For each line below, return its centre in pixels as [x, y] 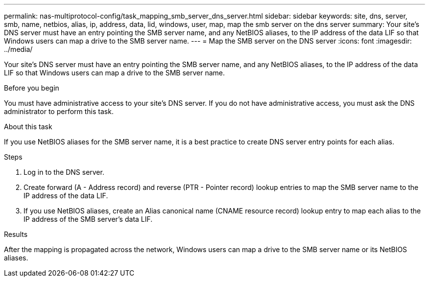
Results [16, 234]
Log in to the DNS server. [64, 172]
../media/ [18, 49]
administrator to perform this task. [59, 111]
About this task [28, 127]
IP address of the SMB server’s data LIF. [88, 219]
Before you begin [32, 88]
